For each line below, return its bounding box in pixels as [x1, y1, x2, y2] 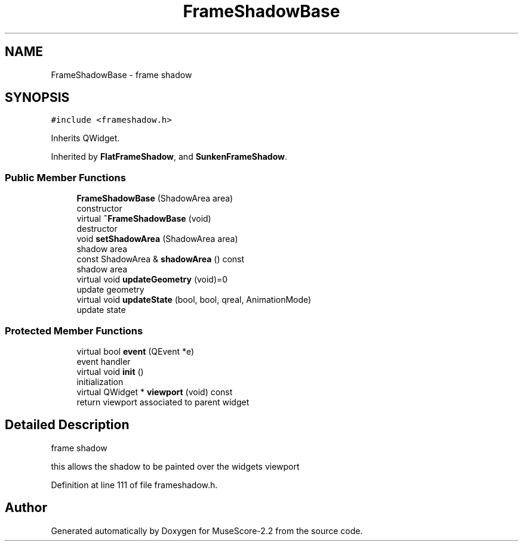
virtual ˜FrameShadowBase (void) [76, 213, 211, 224]
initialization [76, 376, 124, 387]
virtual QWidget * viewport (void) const [76, 386, 233, 397]
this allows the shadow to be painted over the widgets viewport [51, 461, 300, 471]
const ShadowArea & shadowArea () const [76, 254, 245, 265]
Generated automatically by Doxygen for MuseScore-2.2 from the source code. [51, 525, 363, 536]
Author [5, 500, 47, 516]
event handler [76, 356, 131, 367]
